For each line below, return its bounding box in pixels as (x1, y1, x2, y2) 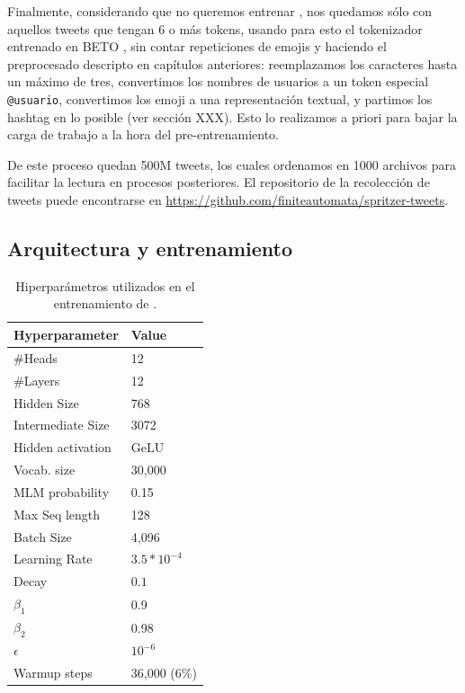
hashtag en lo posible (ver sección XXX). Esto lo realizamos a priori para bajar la (7, 107, 458, 126)
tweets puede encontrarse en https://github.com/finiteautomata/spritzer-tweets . (7, 191, 449, 209)
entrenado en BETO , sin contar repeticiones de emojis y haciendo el (7, 37, 387, 56)
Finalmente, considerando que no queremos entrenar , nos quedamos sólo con (7, 2, 433, 20)
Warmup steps (13, 663, 93, 682)
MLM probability (13, 482, 110, 501)
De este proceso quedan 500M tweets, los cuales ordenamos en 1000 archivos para (7, 155, 456, 173)
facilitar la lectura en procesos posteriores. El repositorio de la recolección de (7, 173, 430, 191)
